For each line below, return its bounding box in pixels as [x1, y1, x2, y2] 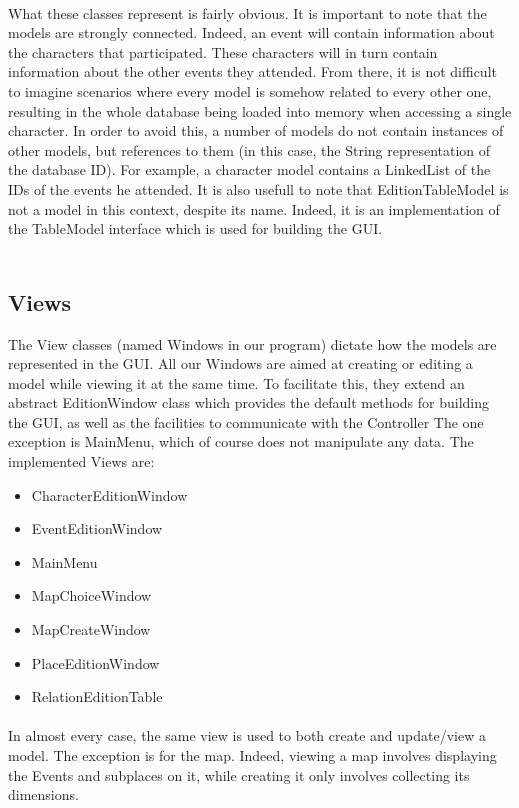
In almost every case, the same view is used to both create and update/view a [8, 725, 486, 746]
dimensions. [8, 784, 79, 805]
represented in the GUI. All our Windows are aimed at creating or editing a [8, 353, 473, 374]
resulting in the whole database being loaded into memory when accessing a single [8, 100, 512, 121]
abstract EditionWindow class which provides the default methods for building [8, 392, 490, 413]
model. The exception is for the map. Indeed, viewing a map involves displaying [8, 745, 497, 766]
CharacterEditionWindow [31, 484, 188, 505]
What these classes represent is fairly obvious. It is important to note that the [8, 2, 487, 23]
